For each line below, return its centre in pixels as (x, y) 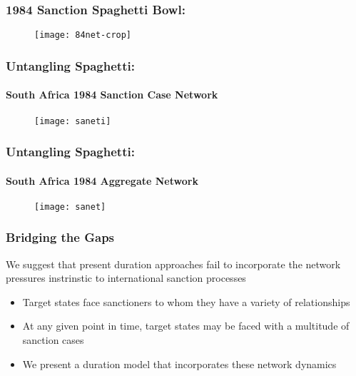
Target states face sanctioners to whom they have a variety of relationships (186, 301)
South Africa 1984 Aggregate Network (102, 180)
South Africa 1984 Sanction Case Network (112, 95)
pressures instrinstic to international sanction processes (126, 278)
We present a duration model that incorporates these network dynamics (179, 364)
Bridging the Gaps (60, 237)
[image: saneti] (73, 121)
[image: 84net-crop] (83, 35)
